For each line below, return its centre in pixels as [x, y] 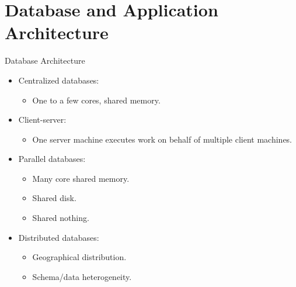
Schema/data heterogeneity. [82, 276]
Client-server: [42, 120]
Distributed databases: [59, 237]
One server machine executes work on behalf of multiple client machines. [162, 139]
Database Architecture [45, 60]
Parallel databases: [52, 159]
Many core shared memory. [81, 178]
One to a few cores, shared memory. [96, 100]
